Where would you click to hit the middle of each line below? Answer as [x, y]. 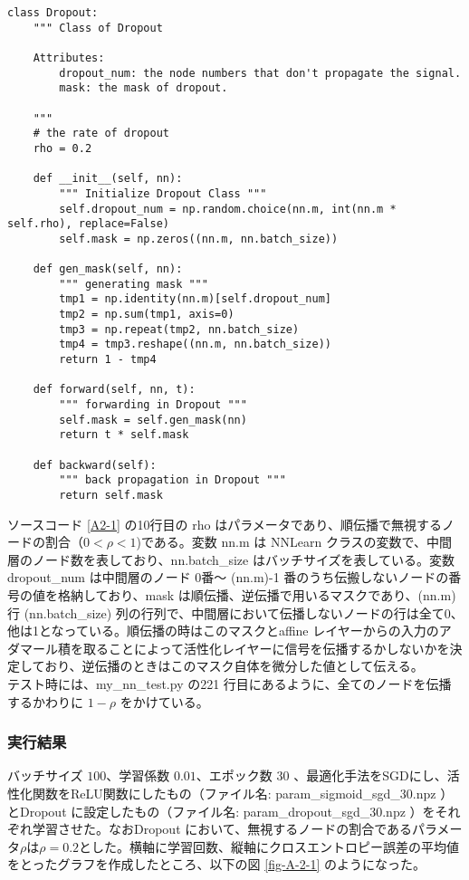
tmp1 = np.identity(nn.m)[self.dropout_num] [195, 299]
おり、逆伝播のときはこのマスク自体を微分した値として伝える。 [234, 666]
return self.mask [111, 495]
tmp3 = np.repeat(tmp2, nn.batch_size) [179, 329]
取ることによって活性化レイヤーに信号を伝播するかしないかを [266, 648]
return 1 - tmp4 [108, 360]
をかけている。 [164, 701]
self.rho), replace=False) [88, 224]
